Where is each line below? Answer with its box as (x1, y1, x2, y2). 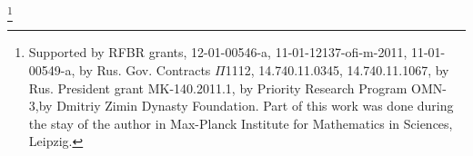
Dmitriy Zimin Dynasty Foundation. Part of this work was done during (56, 96, 454, 115)
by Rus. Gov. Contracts (79, 60, 211, 79)
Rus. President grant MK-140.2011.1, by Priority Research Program (28, 78, 408, 97)
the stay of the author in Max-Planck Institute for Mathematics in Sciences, (28, 113, 453, 132)
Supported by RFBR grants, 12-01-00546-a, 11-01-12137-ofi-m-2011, (28, 43, 408, 62)
